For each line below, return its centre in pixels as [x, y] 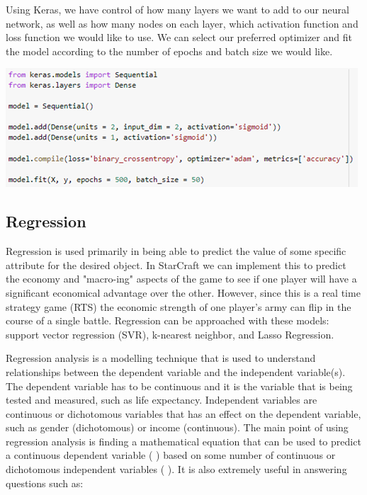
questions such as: [45, 483]
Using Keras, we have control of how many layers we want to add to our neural [177, 9]
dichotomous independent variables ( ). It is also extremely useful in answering [176, 469]
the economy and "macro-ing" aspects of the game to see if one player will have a [181, 279]
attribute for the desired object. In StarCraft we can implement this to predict [176, 264]
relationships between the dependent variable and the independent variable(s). [176, 371]
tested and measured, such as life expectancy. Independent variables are [162, 400]
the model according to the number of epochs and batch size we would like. [169, 51]
